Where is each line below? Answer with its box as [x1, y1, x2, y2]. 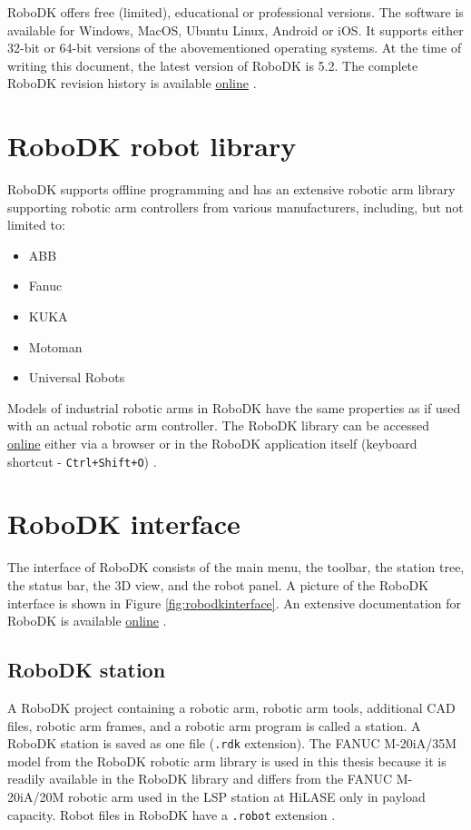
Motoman [28, 337, 83, 356]
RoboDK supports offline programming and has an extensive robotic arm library [7, 180, 456, 199]
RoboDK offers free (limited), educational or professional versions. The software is [7, 3, 464, 21]
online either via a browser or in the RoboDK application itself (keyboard [7, 434, 417, 453]
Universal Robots [28, 368, 125, 387]
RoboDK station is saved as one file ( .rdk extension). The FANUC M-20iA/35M [7, 734, 457, 753]
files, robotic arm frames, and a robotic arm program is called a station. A [7, 716, 421, 735]
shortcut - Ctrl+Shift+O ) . [7, 451, 157, 470]
